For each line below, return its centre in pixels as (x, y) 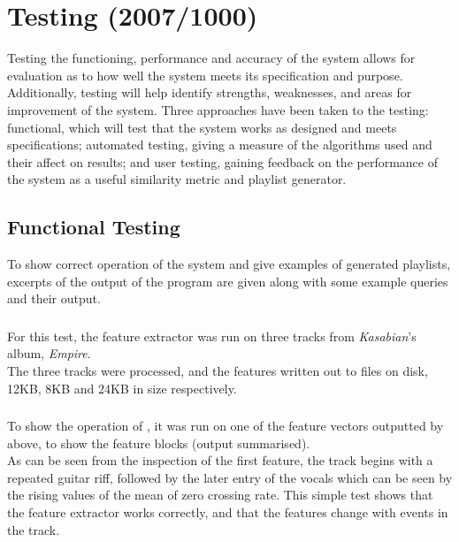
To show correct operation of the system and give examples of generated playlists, (229, 264)
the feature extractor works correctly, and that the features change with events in (228, 512)
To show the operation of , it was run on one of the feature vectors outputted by (226, 426)
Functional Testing (94, 227)
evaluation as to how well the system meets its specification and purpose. (205, 75)
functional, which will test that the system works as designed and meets (202, 127)
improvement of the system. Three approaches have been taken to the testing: (218, 109)
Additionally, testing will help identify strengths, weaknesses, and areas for (210, 92)
